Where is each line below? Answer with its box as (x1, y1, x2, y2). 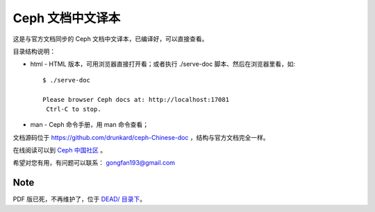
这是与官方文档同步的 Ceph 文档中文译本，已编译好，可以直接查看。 (12, 35, 208, 43)
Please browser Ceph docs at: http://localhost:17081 (42, 96, 229, 103)
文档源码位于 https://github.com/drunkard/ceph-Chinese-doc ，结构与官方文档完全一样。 (12, 133, 270, 141)
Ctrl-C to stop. (46, 105, 101, 113)
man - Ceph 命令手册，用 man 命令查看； (30, 121, 149, 129)
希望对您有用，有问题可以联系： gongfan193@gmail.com (12, 159, 176, 167)
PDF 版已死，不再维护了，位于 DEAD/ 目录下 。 (12, 195, 146, 204)
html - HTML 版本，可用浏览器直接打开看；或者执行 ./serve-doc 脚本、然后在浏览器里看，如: (30, 60, 295, 69)
